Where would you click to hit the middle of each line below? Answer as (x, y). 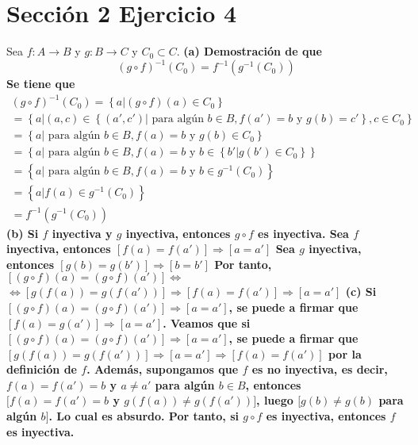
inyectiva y (82, 233)
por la (345, 353)
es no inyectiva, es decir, (320, 369)
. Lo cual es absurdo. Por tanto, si (144, 416)
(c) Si (361, 292)
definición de (42, 369)
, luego (275, 400)
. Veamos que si (207, 322)
